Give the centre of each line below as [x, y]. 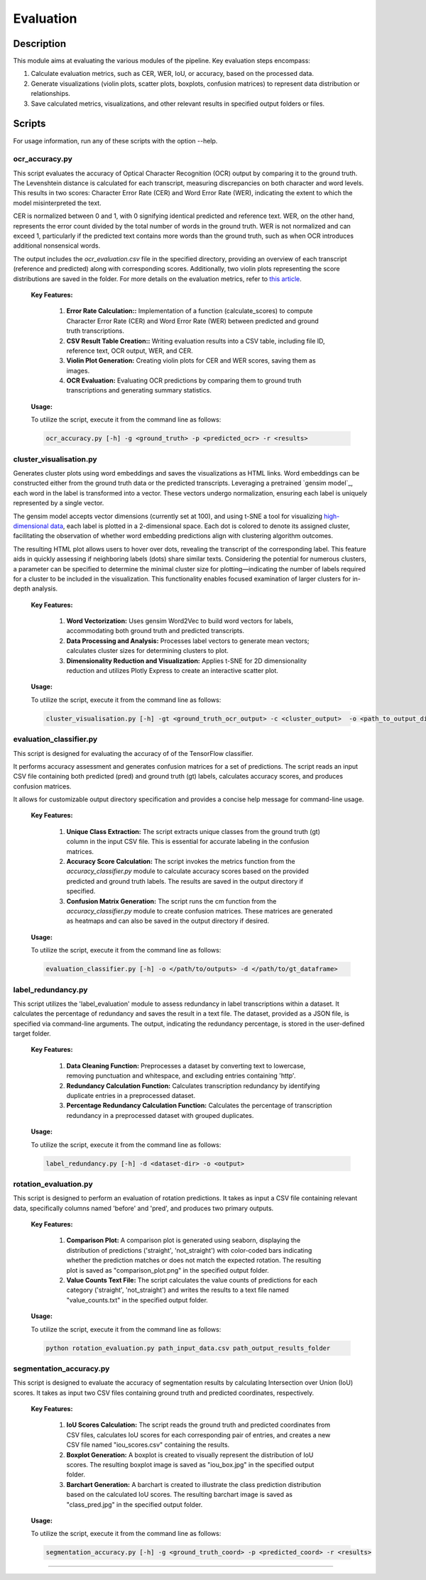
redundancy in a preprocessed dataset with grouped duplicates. [160, 1115]
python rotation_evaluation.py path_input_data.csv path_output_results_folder [188, 1348]
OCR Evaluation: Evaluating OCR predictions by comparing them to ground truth [184, 380]
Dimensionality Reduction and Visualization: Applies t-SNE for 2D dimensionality [186, 661]
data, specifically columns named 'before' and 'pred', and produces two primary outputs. [143, 1208]
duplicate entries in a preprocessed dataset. [131, 1096]
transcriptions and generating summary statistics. [139, 390]
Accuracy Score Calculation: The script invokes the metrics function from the [181, 862]
